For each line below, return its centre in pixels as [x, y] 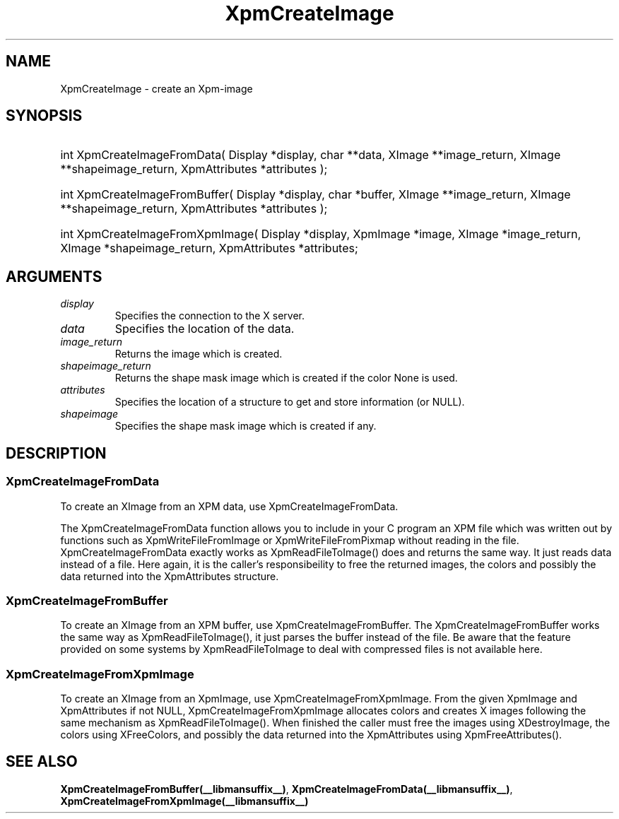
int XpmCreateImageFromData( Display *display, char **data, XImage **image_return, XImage [311, 155]
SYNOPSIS [44, 116]
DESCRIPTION [56, 453]
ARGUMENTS [54, 276]
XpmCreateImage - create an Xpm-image [157, 88]
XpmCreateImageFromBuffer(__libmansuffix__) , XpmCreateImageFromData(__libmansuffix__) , [287, 789]
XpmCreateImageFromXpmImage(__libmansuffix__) [184, 801]
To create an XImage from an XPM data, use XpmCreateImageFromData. [229, 506]
